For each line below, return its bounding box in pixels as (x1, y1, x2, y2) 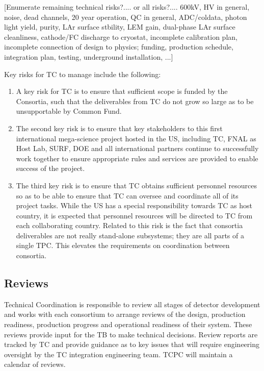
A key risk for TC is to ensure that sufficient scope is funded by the (16, 86, 228, 96)
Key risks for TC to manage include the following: (4, 68, 161, 79)
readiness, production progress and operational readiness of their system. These (4, 319, 252, 330)
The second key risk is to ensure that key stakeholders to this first (16, 122, 223, 133)
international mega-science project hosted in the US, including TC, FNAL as (16, 133, 256, 143)
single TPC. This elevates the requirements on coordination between (16, 240, 230, 251)
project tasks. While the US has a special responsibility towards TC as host (16, 200, 252, 211)
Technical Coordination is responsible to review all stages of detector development (4, 299, 260, 309)
